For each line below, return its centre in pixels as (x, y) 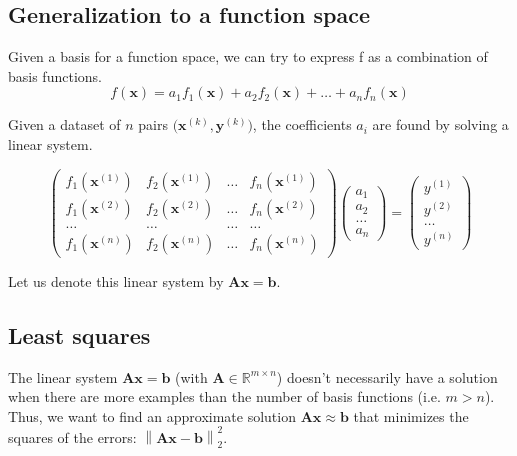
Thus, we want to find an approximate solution (152, 415)
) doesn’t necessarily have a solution (387, 376)
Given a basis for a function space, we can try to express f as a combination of (248, 56)
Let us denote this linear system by (116, 280)
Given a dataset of (64, 124)
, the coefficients (302, 124)
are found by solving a (440, 124)
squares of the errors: (72, 437)
